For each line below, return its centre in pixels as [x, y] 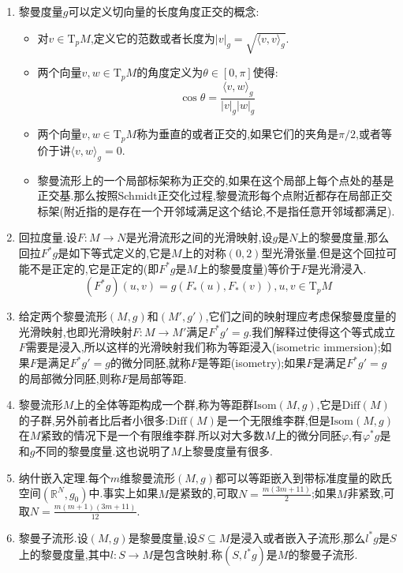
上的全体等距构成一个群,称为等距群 [164, 404]
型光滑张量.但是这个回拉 [324, 253]
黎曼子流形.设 [53, 537]
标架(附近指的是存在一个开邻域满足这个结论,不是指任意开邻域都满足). [216, 210]
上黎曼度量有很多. [227, 451]
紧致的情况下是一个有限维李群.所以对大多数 [153, 435]
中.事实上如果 [123, 493]
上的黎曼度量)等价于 [249, 268]
